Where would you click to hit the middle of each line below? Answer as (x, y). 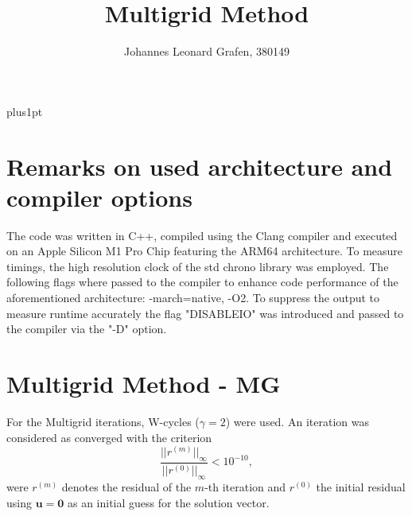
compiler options (99, 197)
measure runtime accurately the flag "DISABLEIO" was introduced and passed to (205, 313)
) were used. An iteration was (297, 421)
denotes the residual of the (126, 487)
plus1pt (25, 111)
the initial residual (361, 487)
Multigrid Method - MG (144, 383)
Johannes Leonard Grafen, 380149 (207, 51)
